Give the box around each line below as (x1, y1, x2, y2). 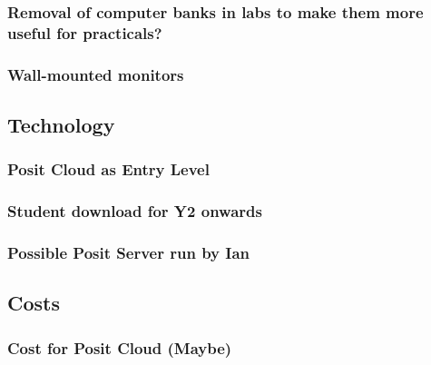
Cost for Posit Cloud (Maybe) (7, 336, 232, 359)
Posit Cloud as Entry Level (7, 158, 210, 181)
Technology (7, 111, 115, 138)
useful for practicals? (7, 21, 162, 44)
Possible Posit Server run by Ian (7, 242, 250, 263)
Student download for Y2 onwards (7, 200, 262, 222)
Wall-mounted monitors (7, 63, 184, 85)
